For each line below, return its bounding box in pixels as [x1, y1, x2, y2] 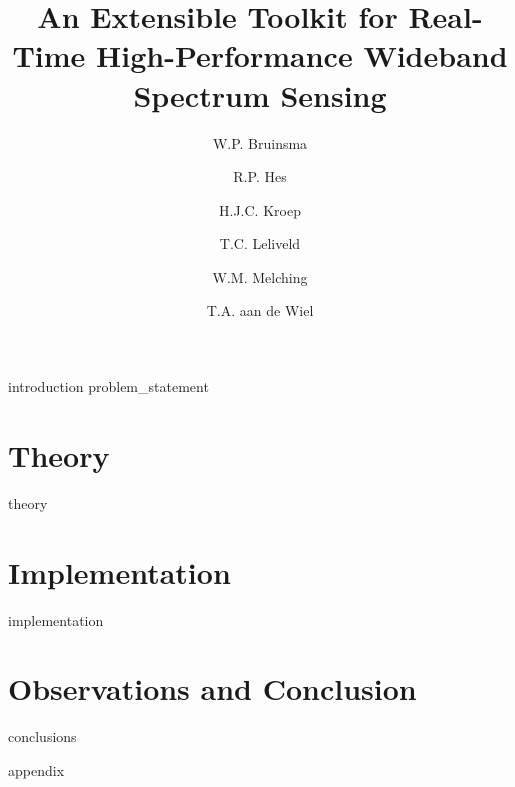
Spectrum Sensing [133, 74, 387, 115]
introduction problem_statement [8, 376, 209, 397]
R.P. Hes [233, 166, 287, 187]
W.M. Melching [212, 266, 308, 287]
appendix [8, 759, 65, 780]
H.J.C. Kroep [219, 199, 301, 220]
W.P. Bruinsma [212, 132, 308, 153]
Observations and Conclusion [8, 668, 417, 709]
